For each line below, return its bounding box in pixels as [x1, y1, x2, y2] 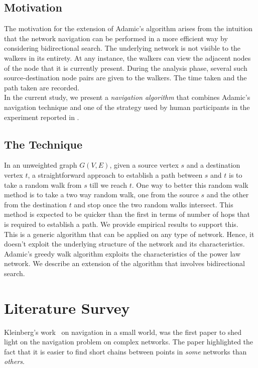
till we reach [89, 179, 127, 190]
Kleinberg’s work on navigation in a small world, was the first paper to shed [4, 326, 242, 337]
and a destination [186, 160, 240, 170]
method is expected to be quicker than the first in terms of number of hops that [4, 209, 250, 219]
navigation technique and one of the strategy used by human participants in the [4, 101, 250, 112]
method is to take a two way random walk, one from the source [4, 189, 199, 200]
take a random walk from [4, 179, 82, 190]
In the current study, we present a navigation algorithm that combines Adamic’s [4, 92, 250, 102]
